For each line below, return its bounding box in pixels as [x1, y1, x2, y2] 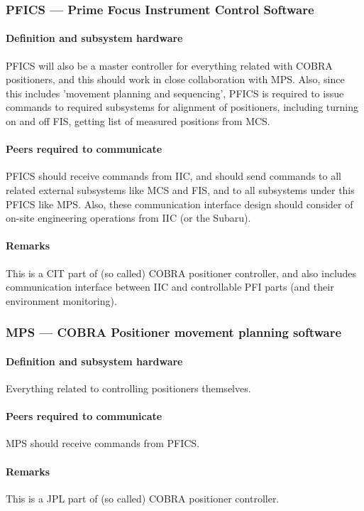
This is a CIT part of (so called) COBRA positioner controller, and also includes [6, 265, 357, 280]
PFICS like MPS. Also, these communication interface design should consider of [6, 196, 353, 211]
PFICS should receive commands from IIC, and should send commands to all [6, 168, 341, 183]
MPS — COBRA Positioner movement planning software [6, 323, 342, 341]
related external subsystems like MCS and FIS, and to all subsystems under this [6, 183, 355, 197]
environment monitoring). [6, 293, 117, 308]
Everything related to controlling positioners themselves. [6, 381, 251, 395]
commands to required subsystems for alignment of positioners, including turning [6, 99, 358, 114]
